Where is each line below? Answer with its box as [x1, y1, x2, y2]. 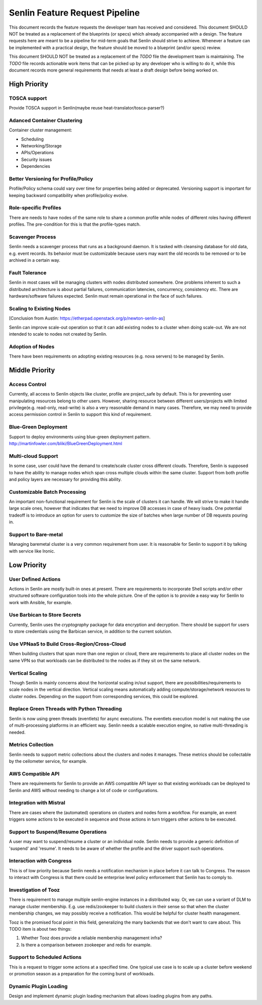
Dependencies [21, 163, 50, 169]
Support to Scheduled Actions [9, 954, 82, 961]
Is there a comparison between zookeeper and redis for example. [21, 942, 152, 948]
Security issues [21, 156, 52, 162]
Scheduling [21, 136, 44, 142]
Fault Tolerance [9, 269, 47, 276]
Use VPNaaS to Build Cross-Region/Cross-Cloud [9, 640, 126, 647]
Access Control [9, 381, 47, 388]
